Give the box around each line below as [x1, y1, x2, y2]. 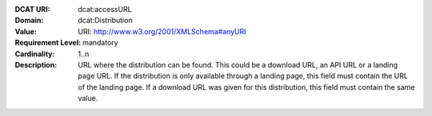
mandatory [82, 38, 119, 48]
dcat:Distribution [78, 16, 133, 25]
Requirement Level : [14, 38, 82, 48]
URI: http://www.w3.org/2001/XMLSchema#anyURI [78, 26, 247, 36]
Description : [14, 60, 58, 69]
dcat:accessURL [78, 5, 132, 14]
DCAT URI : [14, 5, 51, 14]
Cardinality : [14, 48, 55, 59]
